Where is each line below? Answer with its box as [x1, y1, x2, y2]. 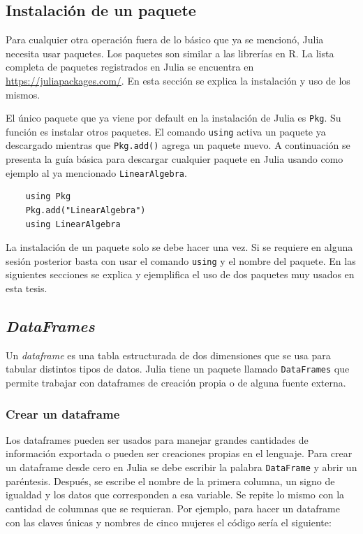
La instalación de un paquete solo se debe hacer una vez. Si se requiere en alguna [6, 240, 353, 254]
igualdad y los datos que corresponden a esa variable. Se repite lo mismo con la [6, 487, 345, 502]
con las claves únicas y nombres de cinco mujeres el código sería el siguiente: [6, 514, 332, 529]
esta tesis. [6, 281, 47, 296]
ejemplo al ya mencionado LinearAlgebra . [6, 165, 187, 180]
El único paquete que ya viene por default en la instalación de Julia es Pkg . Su [6, 110, 341, 125]
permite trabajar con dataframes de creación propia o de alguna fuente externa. [6, 375, 346, 390]
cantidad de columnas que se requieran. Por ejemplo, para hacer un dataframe [6, 500, 340, 515]
